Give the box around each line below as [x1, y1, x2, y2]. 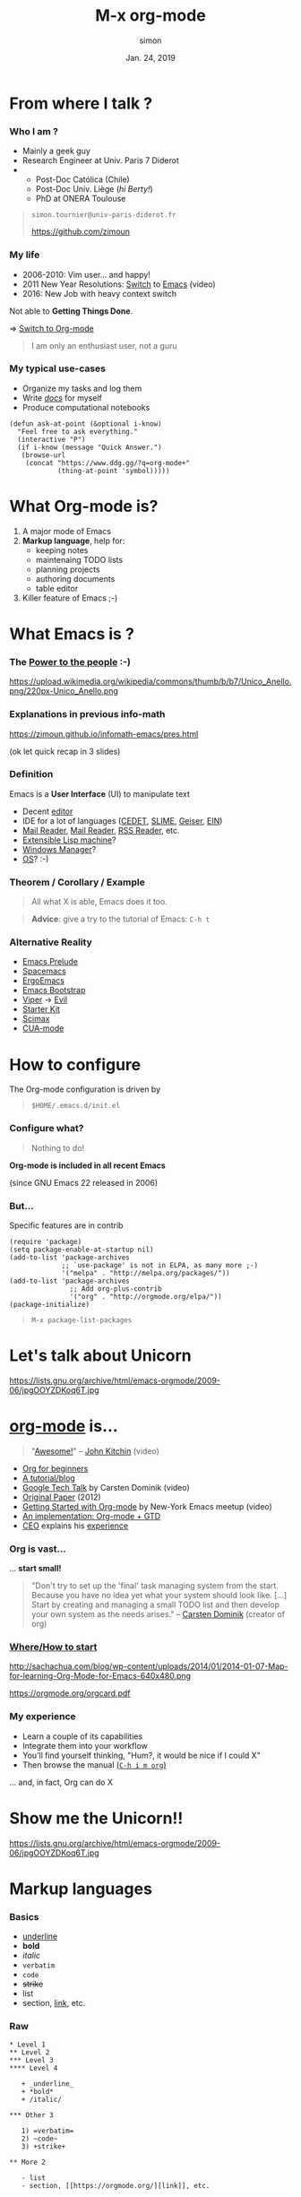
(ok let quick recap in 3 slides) [9, 746, 121, 757]
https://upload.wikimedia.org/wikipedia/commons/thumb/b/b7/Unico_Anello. [9, 676, 292, 687]
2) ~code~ [21, 2134, 58, 2143]
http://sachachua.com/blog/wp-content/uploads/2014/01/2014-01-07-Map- [9, 1661, 288, 1672]
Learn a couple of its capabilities [21, 1731, 143, 1742]
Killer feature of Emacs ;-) [21, 592, 118, 603]
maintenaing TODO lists [35, 554, 124, 565]
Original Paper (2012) [21, 1492, 101, 1502]
